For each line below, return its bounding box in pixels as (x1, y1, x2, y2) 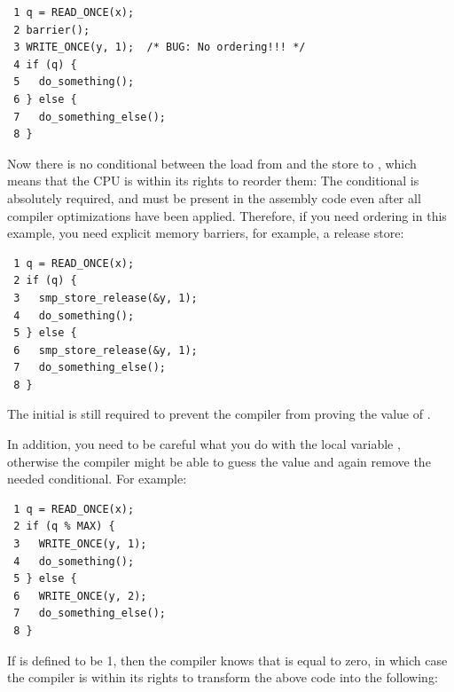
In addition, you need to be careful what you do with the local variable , (7, 435, 401, 453)
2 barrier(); (13, 23, 90, 36)
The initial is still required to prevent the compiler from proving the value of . (7, 405, 431, 423)
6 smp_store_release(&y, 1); (13, 343, 198, 357)
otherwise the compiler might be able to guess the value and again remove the (7, 452, 431, 470)
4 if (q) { (13, 58, 77, 71)
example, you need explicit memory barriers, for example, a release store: (7, 224, 404, 242)
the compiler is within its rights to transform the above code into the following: (7, 668, 438, 687)
